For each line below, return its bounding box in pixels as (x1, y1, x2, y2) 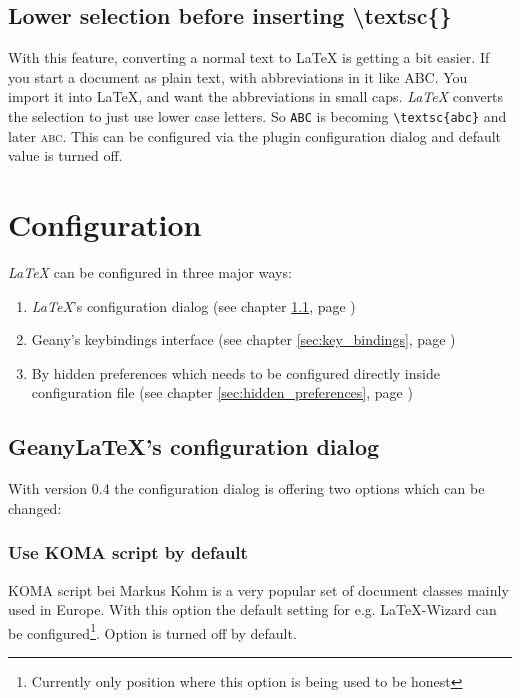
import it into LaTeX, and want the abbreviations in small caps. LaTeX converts (8, 86, 504, 107)
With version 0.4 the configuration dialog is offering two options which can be (8, 478, 485, 499)
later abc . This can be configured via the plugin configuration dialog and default (8, 125, 502, 146)
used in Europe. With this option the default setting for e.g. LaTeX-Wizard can (8, 599, 497, 620)
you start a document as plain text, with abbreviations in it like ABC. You (8, 66, 468, 87)
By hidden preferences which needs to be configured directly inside (31, 362, 440, 383)
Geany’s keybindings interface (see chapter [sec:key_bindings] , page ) (31, 329, 456, 350)
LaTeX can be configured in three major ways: (8, 261, 292, 282)
